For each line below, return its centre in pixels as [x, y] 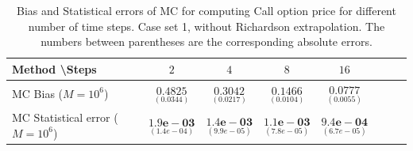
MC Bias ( [38, 93]
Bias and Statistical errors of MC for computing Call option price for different [206, 10]
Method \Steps [54, 68]
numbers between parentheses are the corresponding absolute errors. [206, 42]
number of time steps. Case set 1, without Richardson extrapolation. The [206, 26]
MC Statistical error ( [65, 117]
